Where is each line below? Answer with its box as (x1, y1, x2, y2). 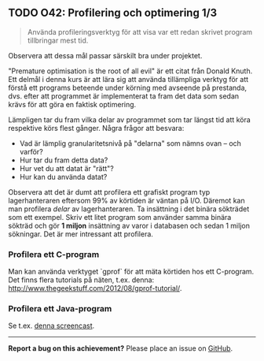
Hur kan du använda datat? (19, 172, 108, 181)
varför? (19, 147, 43, 156)
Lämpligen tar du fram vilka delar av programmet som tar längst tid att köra (8, 114, 251, 125)
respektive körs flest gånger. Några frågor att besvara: (8, 123, 185, 132)
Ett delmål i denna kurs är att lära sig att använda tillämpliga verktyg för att (8, 74, 249, 84)
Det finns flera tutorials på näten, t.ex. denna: (8, 275, 155, 285)
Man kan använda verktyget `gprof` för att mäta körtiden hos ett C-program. (8, 267, 255, 277)
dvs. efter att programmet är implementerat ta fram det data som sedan (8, 91, 240, 101)
